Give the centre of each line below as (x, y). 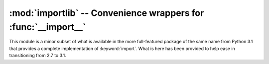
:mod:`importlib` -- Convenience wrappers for (107, 13)
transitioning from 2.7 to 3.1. (38, 56)
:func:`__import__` (48, 27)
